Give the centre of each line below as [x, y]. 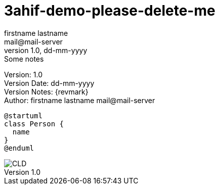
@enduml [19, 148]
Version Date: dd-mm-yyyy [49, 83]
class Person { [34, 124]
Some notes [24, 59]
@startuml [23, 115]
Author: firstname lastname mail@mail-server [80, 100]
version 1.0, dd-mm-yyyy [46, 50]
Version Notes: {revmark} [46, 91]
